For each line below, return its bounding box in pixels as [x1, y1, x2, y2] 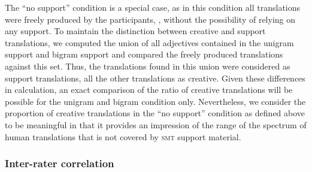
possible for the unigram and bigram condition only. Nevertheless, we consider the [5, 95, 306, 107]
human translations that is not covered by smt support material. [5, 130, 241, 143]
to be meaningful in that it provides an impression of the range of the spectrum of [5, 118, 307, 131]
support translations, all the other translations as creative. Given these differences [5, 71, 305, 84]
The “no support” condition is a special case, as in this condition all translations [5, 1, 301, 13]
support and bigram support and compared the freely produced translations [5, 48, 283, 61]
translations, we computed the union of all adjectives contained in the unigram [5, 36, 294, 49]
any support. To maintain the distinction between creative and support [5, 25, 266, 37]
